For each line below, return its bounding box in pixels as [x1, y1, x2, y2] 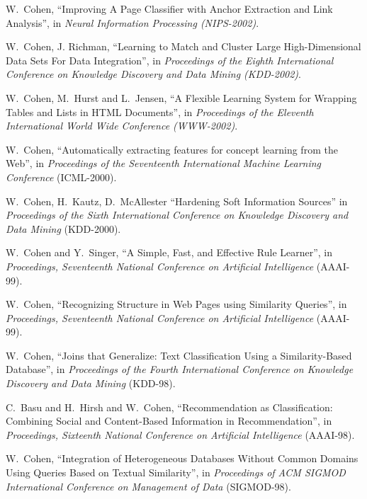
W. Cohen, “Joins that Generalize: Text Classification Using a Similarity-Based [6, 348, 352, 362]
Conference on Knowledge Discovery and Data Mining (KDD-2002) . [6, 67, 301, 81]
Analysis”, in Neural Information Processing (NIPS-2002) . [6, 15, 259, 30]
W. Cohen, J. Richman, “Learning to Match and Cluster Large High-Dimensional [6, 39, 361, 54]
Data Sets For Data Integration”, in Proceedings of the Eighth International [6, 52, 334, 67]
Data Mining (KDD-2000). [6, 221, 121, 236]
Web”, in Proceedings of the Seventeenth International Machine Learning [6, 156, 322, 171]
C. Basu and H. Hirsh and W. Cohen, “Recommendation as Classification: [6, 399, 333, 414]
